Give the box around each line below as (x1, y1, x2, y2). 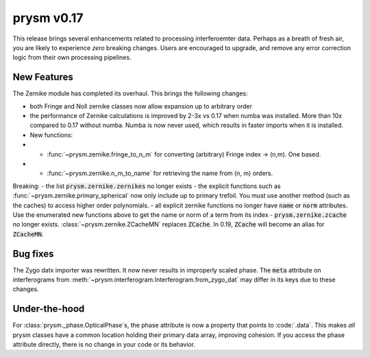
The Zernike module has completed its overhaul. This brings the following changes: (12, 89, 248, 97)
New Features (12, 71, 73, 83)
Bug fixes (12, 248, 54, 260)
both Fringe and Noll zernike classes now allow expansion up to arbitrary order (29, 102, 253, 110)
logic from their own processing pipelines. (12, 54, 132, 62)
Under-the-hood (12, 303, 85, 315)
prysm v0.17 (12, 10, 84, 25)
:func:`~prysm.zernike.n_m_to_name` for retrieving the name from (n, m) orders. (47, 169, 273, 178)
